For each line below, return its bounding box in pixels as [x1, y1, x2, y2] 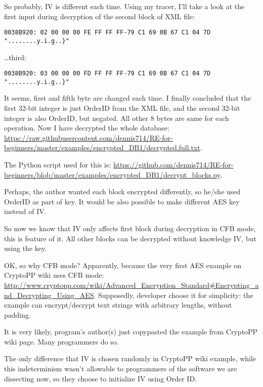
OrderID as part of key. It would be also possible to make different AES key [4, 196, 240, 206]
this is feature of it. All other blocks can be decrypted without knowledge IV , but [4, 233, 256, 243]
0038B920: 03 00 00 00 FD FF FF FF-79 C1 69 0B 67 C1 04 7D [4, 70, 211, 77]
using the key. [4, 243, 47, 253]
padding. [4, 309, 31, 320]
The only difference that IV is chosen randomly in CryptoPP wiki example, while [4, 353, 256, 364]
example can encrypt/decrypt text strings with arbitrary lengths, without [4, 299, 232, 310]
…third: [4, 52, 26, 62]
